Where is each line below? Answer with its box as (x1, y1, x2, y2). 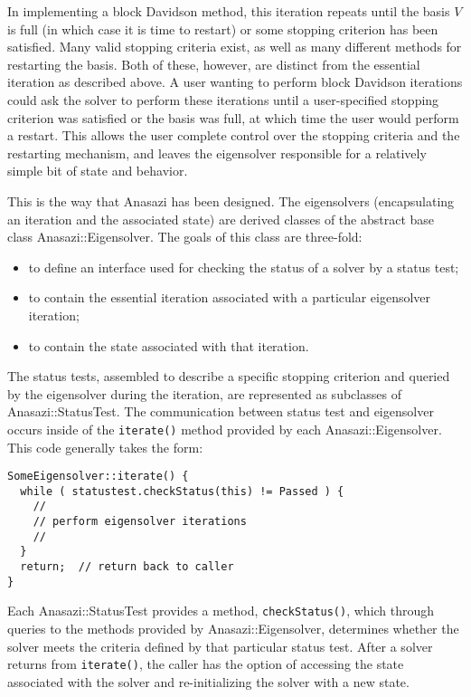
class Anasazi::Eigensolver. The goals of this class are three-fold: (7, 227, 363, 246)
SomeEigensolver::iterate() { (7, 470, 189, 483)
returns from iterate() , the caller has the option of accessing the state (7, 654, 404, 673)
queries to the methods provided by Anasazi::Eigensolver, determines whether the (7, 619, 459, 638)
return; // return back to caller (20, 560, 234, 574)
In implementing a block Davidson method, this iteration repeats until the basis (7, 2, 450, 20)
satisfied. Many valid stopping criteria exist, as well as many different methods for (7, 37, 462, 56)
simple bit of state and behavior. (7, 161, 188, 180)
